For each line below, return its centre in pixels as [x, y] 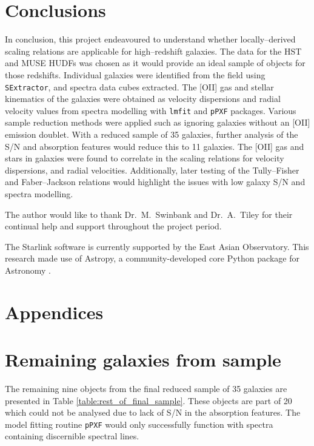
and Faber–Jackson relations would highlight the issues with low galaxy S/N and [155, 182]
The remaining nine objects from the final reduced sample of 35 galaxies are [146, 389]
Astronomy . [28, 270]
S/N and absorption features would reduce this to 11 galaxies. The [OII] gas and [155, 146]
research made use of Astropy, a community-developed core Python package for [152, 258]
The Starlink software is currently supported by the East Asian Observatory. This [157, 246]
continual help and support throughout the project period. [113, 226]
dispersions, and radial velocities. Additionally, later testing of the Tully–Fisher [152, 170]
